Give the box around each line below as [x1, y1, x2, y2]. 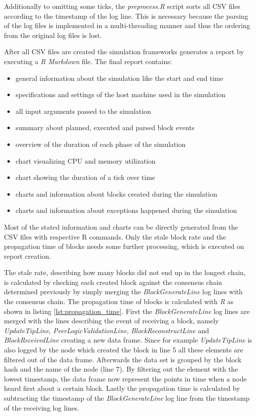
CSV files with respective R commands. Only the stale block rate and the [4, 231, 226, 242]
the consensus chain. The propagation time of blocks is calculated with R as [4, 296, 234, 307]
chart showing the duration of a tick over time [15, 172, 155, 182]
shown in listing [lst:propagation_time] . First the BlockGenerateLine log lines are [4, 306, 250, 316]
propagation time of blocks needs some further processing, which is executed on [4, 241, 244, 251]
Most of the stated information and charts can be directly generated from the [4, 221, 238, 232]
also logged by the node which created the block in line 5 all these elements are [4, 345, 243, 355]
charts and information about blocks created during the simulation [15, 188, 218, 199]
